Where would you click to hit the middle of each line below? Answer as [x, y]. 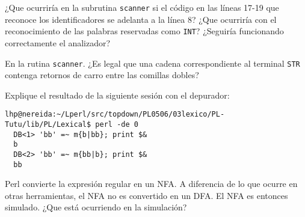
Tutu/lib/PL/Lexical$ [48, 124]
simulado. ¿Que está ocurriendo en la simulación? [96, 207]
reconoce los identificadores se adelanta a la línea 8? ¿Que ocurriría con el [141, 19]
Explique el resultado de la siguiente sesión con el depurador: [117, 95]
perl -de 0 [117, 124]
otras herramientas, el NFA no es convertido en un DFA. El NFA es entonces [146, 195]
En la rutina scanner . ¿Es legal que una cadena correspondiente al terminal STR [152, 63]
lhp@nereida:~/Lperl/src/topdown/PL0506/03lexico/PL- [115, 115]
